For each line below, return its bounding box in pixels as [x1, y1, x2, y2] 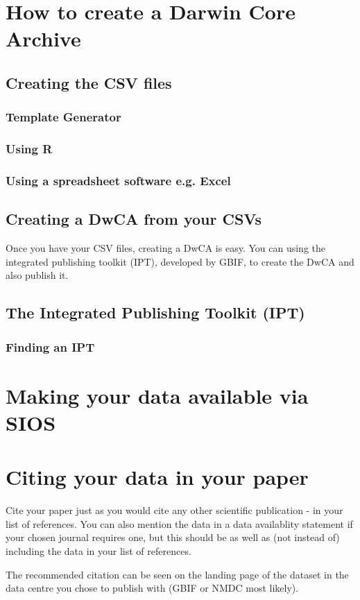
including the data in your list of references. [6, 543, 191, 558]
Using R [6, 140, 53, 157]
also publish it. [6, 268, 69, 282]
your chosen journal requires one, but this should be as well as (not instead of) [6, 530, 340, 545]
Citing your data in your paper [6, 463, 309, 491]
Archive [6, 24, 81, 53]
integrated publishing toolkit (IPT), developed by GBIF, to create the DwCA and [6, 254, 354, 268]
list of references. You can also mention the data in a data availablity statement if [6, 516, 353, 531]
